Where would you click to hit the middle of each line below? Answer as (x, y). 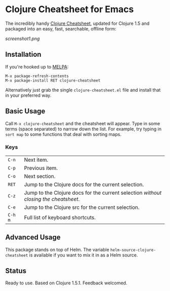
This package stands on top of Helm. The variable (57, 249)
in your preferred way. (28, 95)
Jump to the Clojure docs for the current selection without (93, 193)
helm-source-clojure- (133, 250)
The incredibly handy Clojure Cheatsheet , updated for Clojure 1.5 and (77, 23)
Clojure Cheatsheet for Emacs (70, 9)
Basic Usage (25, 111)
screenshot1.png (23, 39)
